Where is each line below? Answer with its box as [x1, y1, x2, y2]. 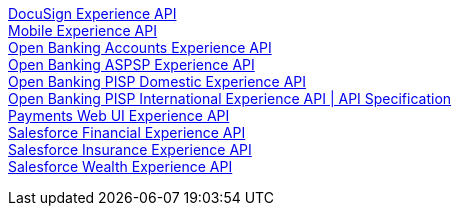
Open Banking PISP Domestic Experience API [8, 73, 307, 90]
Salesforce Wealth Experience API [8, 158, 233, 175]
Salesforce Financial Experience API [8, 124, 246, 141]
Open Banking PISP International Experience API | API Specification [8, 90, 452, 107]
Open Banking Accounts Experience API [8, 39, 272, 56]
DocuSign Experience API [8, 5, 177, 22]
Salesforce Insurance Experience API [8, 141, 252, 158]
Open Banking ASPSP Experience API [8, 56, 255, 73]
